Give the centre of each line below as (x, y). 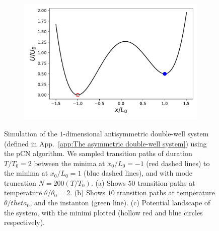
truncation (20, 182)
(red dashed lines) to (178, 163)
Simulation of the (31, 133)
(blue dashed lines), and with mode (138, 173)
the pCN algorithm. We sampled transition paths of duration (98, 153)
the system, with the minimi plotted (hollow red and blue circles (103, 212)
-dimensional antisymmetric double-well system (136, 133)
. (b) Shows (88, 192)
